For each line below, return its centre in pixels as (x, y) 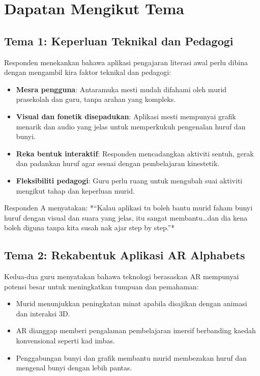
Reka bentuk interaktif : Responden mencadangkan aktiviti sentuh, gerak (135, 153)
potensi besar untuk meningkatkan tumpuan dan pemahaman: (102, 286)
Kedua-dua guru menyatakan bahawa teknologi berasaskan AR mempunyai (122, 276)
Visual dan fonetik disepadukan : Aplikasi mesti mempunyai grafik (126, 116)
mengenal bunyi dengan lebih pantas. (74, 368)
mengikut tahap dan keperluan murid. (75, 190)
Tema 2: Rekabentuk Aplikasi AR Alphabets (125, 255)
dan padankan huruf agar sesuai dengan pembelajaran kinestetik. (118, 163)
